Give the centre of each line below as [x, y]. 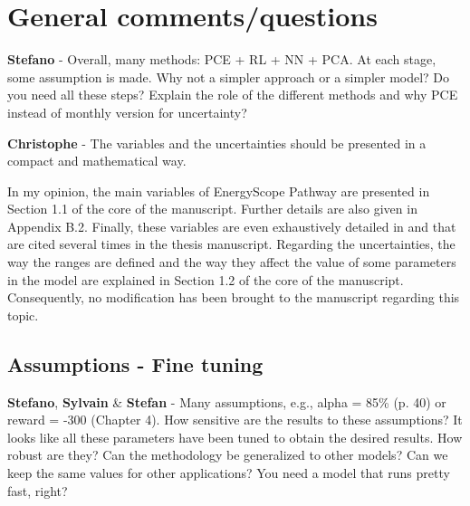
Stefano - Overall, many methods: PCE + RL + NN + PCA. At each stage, [222, 59]
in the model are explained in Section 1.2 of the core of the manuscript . [206, 279]
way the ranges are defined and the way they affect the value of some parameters [232, 262]
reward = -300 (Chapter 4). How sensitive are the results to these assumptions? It [235, 420]
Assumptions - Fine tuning [135, 363]
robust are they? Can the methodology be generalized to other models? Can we [228, 455]
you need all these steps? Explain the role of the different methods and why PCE [233, 95]
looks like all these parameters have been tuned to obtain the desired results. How [235, 437]
